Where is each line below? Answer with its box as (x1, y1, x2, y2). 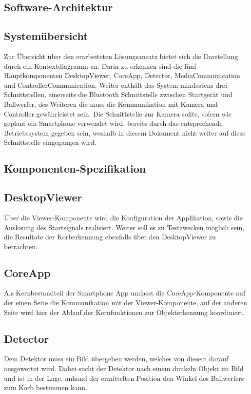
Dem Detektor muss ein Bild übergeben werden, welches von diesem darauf (4, 354, 229, 364)
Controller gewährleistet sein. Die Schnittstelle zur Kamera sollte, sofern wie (4, 108, 232, 118)
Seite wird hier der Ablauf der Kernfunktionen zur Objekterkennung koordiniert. (4, 307, 245, 317)
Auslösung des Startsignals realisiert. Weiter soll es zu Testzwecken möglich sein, (4, 222, 245, 232)
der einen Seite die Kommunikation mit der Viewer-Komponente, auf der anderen (4, 297, 248, 308)
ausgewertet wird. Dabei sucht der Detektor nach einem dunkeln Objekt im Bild (4, 363, 244, 374)
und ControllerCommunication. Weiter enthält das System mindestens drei (4, 79, 227, 90)
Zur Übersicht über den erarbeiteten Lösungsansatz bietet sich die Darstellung (4, 51, 238, 61)
